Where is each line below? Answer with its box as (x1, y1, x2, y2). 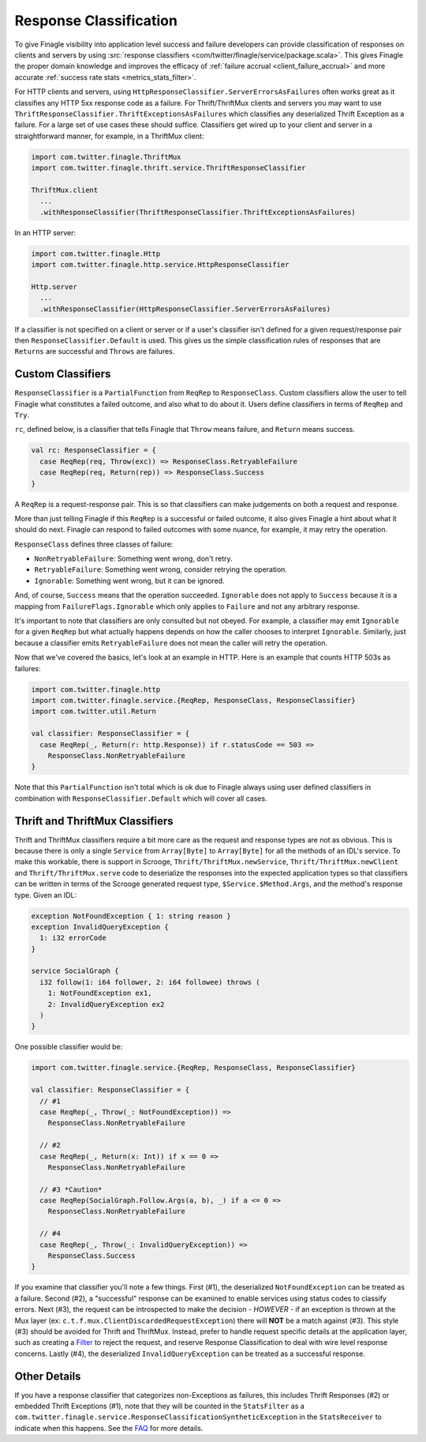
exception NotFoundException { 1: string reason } (31, 911, 232, 920)
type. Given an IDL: (14, 890, 77, 899)
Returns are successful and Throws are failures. (14, 347, 175, 356)
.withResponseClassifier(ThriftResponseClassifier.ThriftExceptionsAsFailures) (39, 208, 357, 216)
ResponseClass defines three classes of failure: (14, 539, 174, 549)
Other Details (14, 1369, 81, 1383)
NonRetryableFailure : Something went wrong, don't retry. (34, 554, 233, 564)
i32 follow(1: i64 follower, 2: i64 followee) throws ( (39, 978, 260, 986)
